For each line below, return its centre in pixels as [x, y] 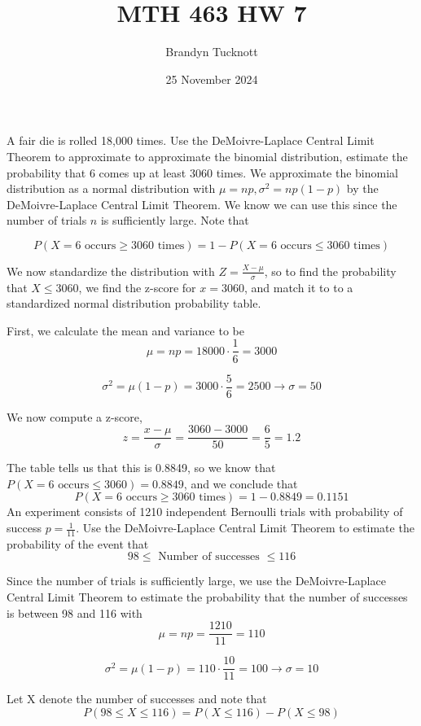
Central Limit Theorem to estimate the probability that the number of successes [207, 597]
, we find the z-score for [137, 287]
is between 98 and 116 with [75, 612]
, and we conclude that [241, 483]
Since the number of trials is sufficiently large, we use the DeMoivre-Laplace [196, 581]
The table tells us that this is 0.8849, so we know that [141, 468]
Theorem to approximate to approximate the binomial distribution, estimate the [207, 156]
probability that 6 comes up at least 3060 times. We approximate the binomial [202, 172]
